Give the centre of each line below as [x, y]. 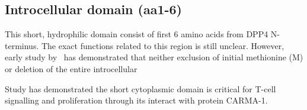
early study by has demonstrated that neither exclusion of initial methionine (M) [154, 57]
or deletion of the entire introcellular [71, 68]
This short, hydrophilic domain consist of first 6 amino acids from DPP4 [137, 34]
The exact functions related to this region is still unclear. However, [163, 45]
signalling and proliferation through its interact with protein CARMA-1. [136, 100]
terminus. [22, 45]
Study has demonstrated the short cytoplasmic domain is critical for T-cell [140, 88]
